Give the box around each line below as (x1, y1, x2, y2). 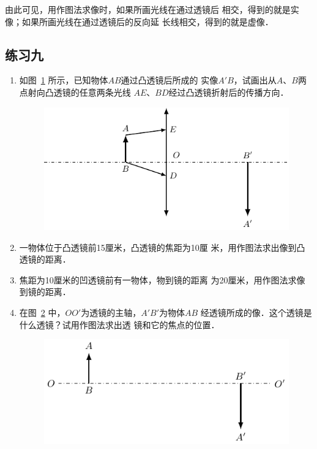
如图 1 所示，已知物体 (19, 74, 108, 86)
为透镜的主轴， (81, 306, 141, 319)
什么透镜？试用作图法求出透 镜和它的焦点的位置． (19, 318, 220, 331)
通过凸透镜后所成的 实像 (121, 74, 218, 86)
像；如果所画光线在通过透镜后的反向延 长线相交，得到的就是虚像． (5, 15, 274, 28)
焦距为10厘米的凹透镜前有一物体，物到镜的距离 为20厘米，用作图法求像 (19, 273, 305, 286)
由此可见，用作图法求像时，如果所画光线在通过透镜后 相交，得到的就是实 (5, 3, 299, 15)
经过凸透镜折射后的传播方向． (168, 85, 289, 98)
